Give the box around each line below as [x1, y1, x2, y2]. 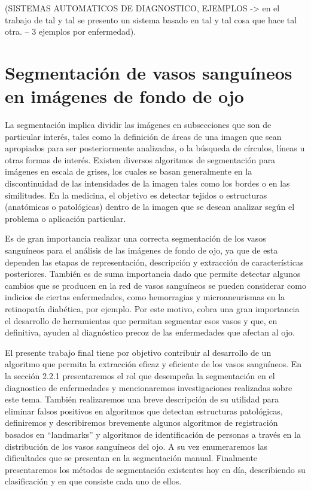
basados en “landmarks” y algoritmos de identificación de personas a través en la [5, 428, 301, 440]
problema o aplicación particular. [5, 212, 126, 224]
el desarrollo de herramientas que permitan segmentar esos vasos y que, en [5, 314, 278, 327]
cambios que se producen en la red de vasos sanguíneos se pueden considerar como [5, 279, 306, 291]
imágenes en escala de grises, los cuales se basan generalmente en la [5, 165, 252, 178]
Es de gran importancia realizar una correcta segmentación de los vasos [5, 232, 266, 245]
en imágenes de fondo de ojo [5, 84, 244, 108]
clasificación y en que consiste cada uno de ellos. [5, 475, 182, 487]
